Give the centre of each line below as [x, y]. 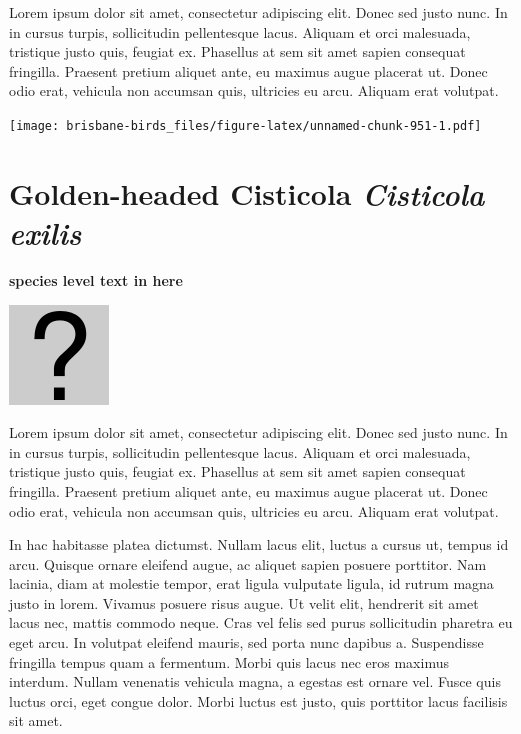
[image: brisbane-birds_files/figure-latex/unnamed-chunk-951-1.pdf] [245, 125]
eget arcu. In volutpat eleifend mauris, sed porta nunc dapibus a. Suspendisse [246, 642]
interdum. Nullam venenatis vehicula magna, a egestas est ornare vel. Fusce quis [255, 681]
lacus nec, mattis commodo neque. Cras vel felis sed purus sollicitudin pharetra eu [261, 622]
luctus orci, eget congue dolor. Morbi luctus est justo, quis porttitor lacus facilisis [258, 700]
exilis [45, 232]
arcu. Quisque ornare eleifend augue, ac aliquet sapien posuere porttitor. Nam [248, 563]
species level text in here [96, 279]
